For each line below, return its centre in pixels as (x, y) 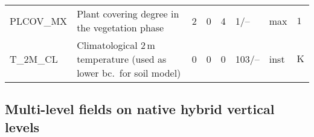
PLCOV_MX (39, 21)
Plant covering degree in (128, 14)
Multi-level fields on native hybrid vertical (140, 109)
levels (22, 126)
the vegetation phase (120, 27)
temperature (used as (122, 59)
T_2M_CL (34, 59)
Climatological (107, 45)
